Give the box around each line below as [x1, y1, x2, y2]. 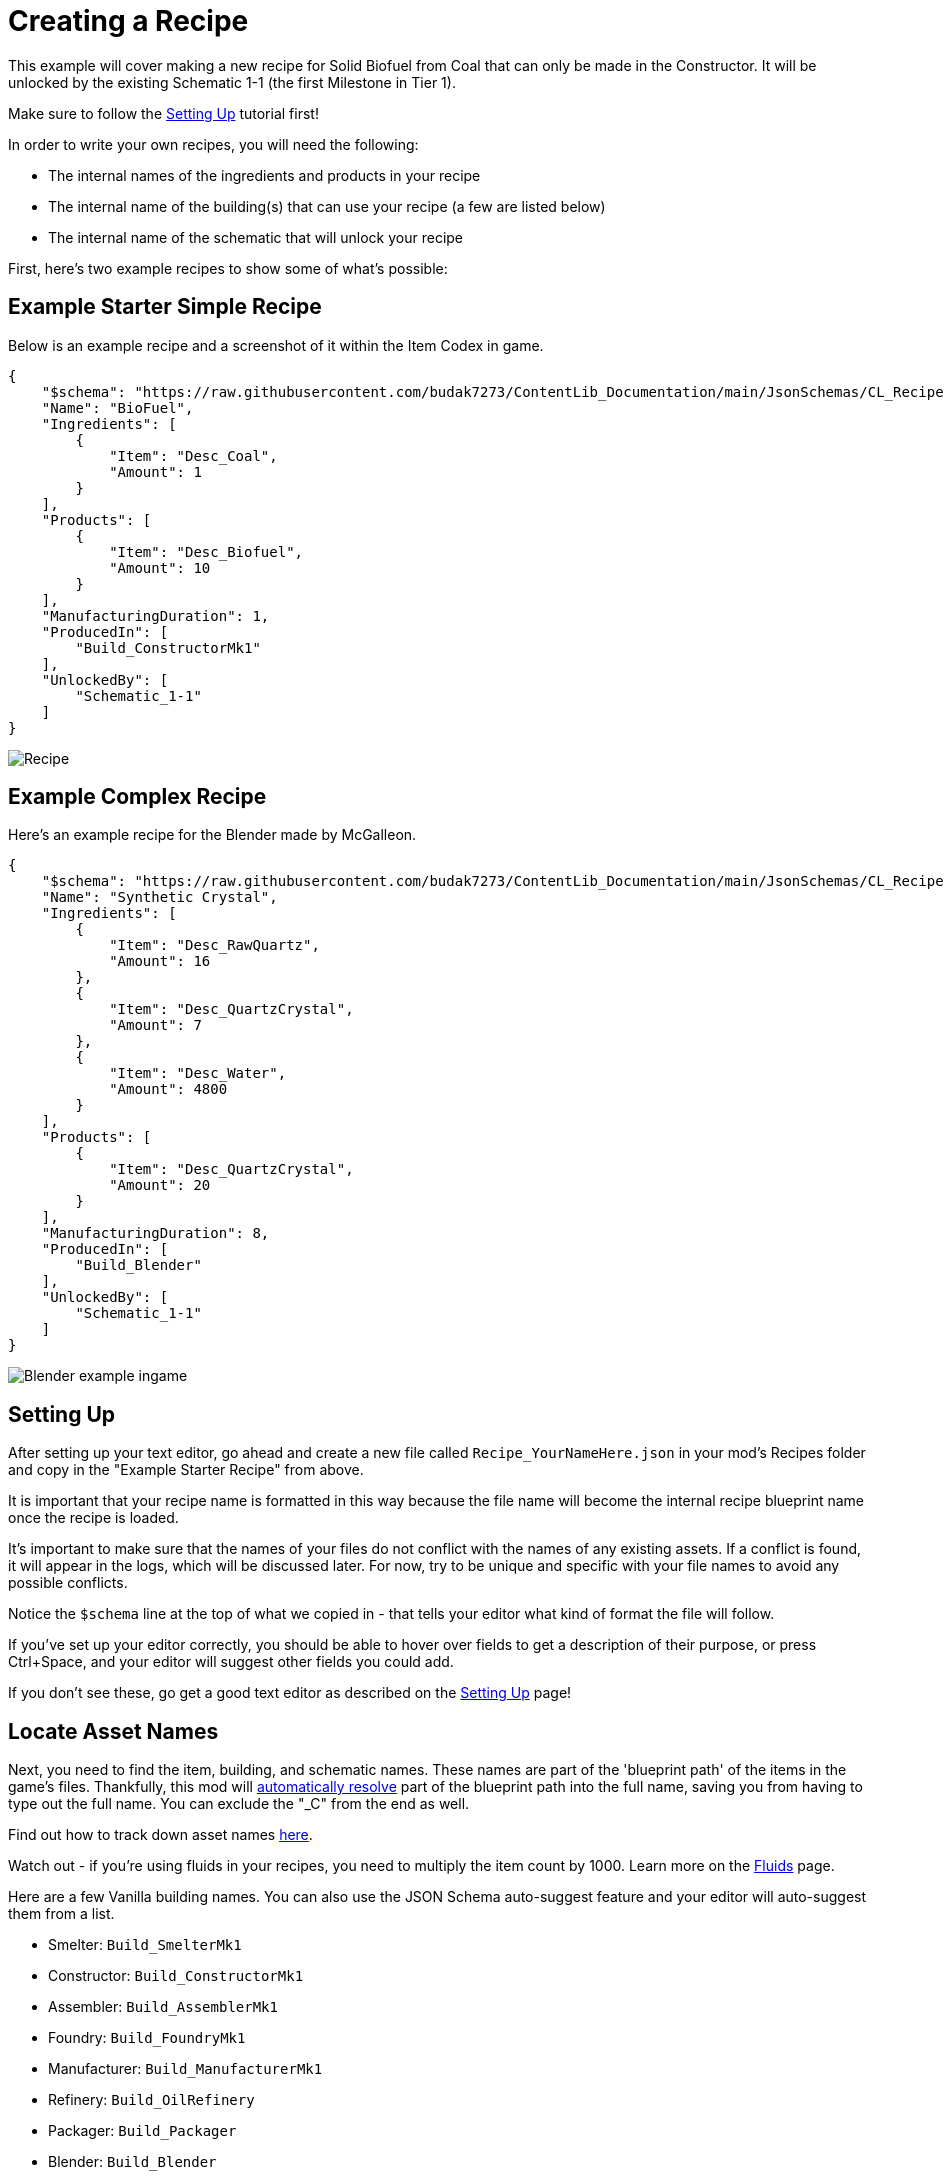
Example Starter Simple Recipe [8, 294, 322, 320]
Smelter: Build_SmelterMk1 [48, 1936, 242, 1954]
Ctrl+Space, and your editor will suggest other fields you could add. [8, 1653, 454, 1671]
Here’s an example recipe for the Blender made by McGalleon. [8, 826, 417, 844]
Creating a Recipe [8, 4, 249, 38]
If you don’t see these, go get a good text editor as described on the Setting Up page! [8, 1684, 572, 1702]
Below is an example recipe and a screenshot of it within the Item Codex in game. [8, 336, 544, 354]
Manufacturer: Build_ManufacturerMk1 [48, 2060, 323, 2078]
